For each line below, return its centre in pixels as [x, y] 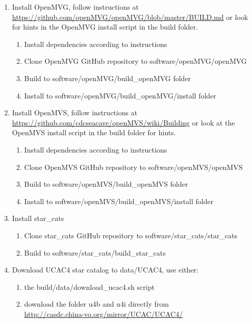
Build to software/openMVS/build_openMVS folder [106, 184]
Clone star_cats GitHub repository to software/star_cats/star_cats [131, 235]
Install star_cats [38, 218]
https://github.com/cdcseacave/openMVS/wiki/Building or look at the [123, 122]
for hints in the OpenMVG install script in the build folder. [105, 27]
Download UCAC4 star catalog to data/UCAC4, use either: [105, 270]
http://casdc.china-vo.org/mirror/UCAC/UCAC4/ [104, 314]
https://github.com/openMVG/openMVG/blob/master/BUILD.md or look [130, 17]
